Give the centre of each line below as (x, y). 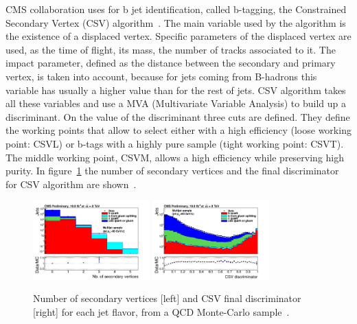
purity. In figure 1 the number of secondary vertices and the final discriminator (172, 171)
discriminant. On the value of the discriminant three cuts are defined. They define (178, 116)
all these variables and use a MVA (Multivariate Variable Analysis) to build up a (176, 103)
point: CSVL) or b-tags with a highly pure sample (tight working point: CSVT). (175, 143)
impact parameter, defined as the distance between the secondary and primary (171, 63)
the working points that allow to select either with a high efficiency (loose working (178, 130)
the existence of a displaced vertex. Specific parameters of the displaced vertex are (178, 36)
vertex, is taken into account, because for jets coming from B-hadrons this (161, 76)
